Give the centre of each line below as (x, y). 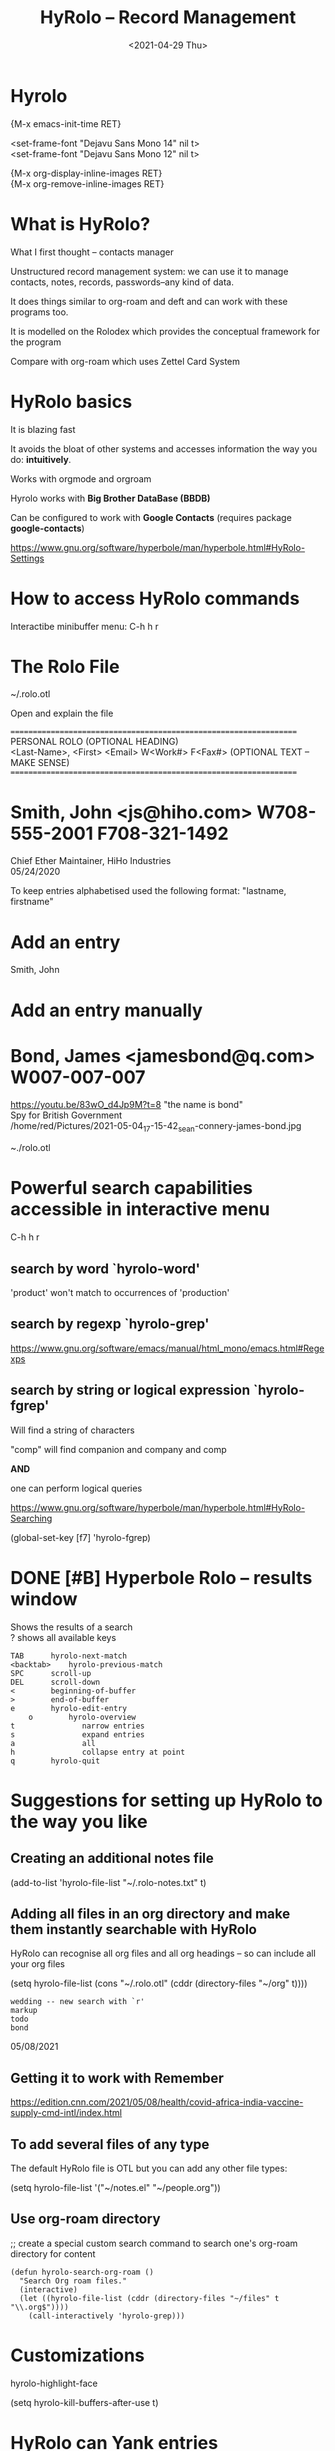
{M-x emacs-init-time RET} (66, 123)
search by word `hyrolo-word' (105, 1268)
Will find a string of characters (72, 1430)
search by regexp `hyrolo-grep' (110, 1324)
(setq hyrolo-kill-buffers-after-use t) (84, 2402)
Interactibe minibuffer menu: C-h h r (84, 626)
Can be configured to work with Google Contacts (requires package (151, 517)
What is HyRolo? (80, 223)
